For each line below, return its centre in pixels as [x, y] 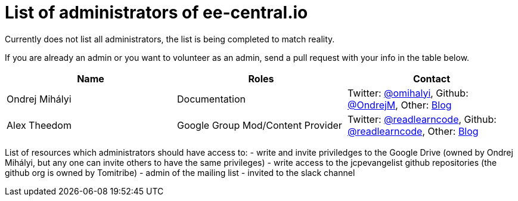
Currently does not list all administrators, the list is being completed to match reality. [170, 39]
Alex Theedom [39, 125]
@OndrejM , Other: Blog [399, 105]
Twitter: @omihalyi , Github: [408, 93]
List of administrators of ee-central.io [156, 13]
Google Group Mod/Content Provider [259, 125]
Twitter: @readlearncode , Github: [422, 119]
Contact [432, 78]
